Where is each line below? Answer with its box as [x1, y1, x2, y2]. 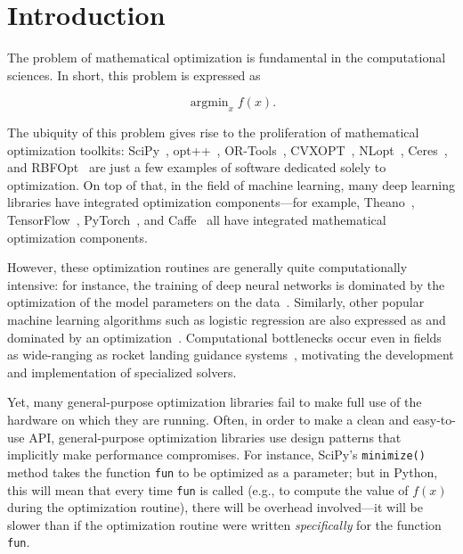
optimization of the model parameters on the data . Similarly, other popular [7, 293, 425, 311]
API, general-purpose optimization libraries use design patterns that [28, 427, 402, 446]
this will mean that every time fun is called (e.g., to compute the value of [7, 480, 409, 499]
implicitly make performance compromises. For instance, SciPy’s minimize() [7, 445, 426, 464]
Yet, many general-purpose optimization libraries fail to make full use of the [7, 393, 422, 411]
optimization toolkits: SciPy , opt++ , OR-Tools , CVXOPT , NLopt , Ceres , [7, 140, 448, 159]
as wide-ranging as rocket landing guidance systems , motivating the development [7, 345, 454, 364]
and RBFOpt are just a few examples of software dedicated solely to [7, 158, 386, 177]
